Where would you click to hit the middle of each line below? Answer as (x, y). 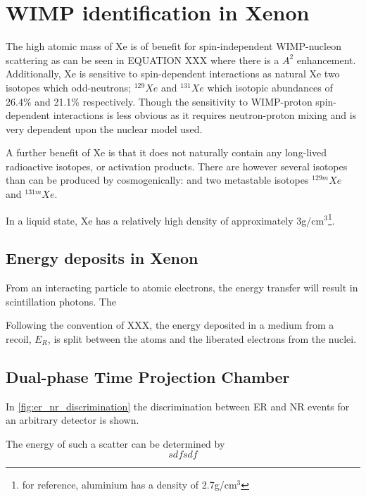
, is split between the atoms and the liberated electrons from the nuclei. (202, 338)
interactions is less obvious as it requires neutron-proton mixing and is (205, 115)
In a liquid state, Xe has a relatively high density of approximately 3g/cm (165, 220)
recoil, (19, 338)
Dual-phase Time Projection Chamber (148, 376)
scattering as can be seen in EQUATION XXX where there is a (143, 59)
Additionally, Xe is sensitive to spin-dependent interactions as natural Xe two (173, 74)
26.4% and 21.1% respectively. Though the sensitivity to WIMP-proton (159, 101)
